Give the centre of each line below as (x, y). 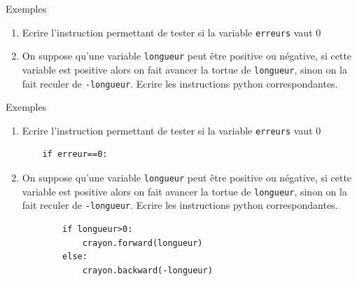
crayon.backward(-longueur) (147, 270)
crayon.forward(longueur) (142, 243)
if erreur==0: (75, 155)
